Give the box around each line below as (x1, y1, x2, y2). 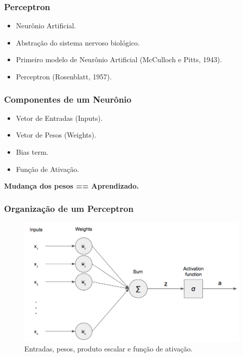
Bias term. (16, 147, 49, 157)
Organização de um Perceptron (4, 202, 134, 214)
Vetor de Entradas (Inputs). (16, 112, 103, 123)
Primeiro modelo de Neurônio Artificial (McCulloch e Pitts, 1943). (16, 54, 222, 65)
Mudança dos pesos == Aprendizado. (4, 181, 139, 191)
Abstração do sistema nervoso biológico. (16, 37, 140, 48)
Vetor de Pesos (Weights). (16, 129, 97, 140)
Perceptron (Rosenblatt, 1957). (16, 71, 112, 81)
